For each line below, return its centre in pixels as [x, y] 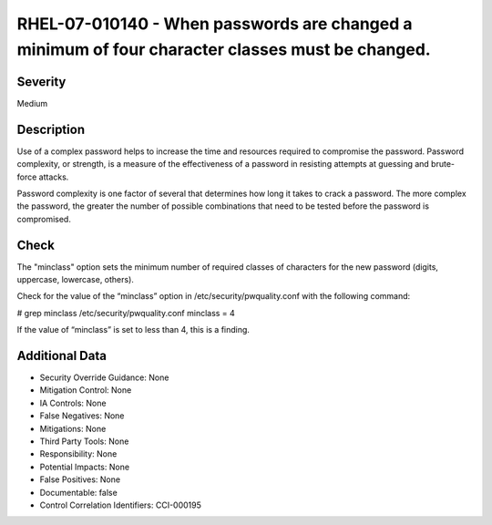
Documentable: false [78, 492]
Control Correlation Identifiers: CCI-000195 [121, 505]
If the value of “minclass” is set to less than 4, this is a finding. [133, 330]
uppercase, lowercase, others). [75, 280]
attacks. [54, 177]
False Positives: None [80, 479]
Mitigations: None [73, 428]
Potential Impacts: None [85, 467]
